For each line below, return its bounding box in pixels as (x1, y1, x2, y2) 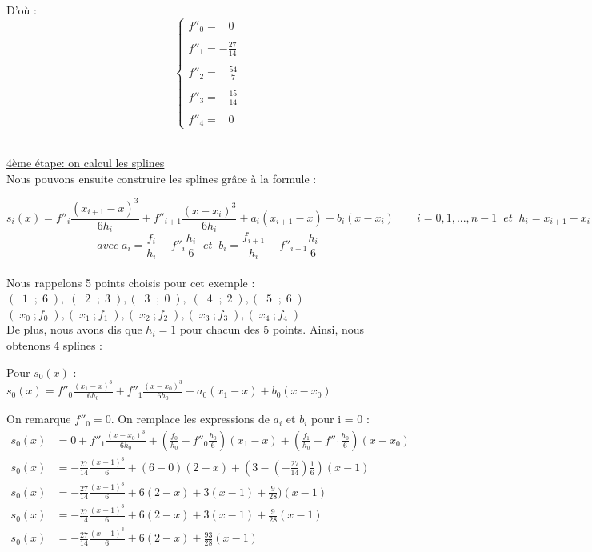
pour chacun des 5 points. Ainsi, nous (179, 321, 365, 338)
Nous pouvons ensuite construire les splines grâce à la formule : (6, 170, 317, 186)
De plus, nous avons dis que (6, 321, 142, 338)
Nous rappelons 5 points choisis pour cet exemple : (6, 274, 255, 290)
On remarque (6, 410, 71, 427)
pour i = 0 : (311, 410, 370, 427)
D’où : (6, 2, 37, 18)
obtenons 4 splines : (6, 336, 103, 353)
